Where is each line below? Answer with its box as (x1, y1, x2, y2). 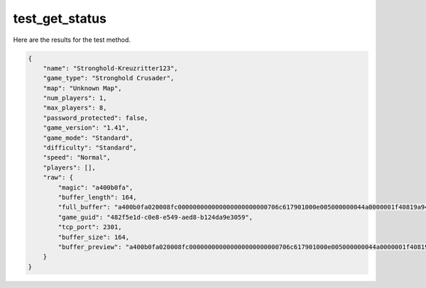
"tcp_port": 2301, (58, 223, 122, 231)
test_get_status (13, 11, 106, 26)
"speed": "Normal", (43, 153, 111, 162)
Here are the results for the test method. (13, 35, 131, 44)
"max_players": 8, (43, 104, 107, 112)
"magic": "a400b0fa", (58, 183, 133, 192)
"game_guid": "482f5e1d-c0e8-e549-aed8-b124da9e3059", (58, 213, 253, 221)
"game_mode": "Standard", (43, 133, 133, 142)
